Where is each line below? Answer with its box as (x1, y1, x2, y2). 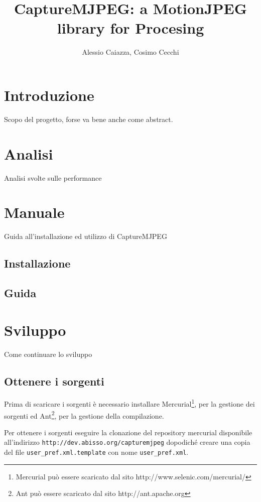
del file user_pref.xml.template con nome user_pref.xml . (4, 447, 189, 457)
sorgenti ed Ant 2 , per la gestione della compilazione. (4, 409, 164, 421)
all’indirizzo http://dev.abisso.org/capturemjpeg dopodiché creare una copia (4, 437, 250, 447)
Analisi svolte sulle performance (4, 172, 102, 183)
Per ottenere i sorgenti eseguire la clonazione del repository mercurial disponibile (4, 427, 252, 437)
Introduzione (4, 84, 94, 105)
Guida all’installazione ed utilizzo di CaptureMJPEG (4, 231, 167, 241)
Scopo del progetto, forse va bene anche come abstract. (4, 113, 173, 124)
